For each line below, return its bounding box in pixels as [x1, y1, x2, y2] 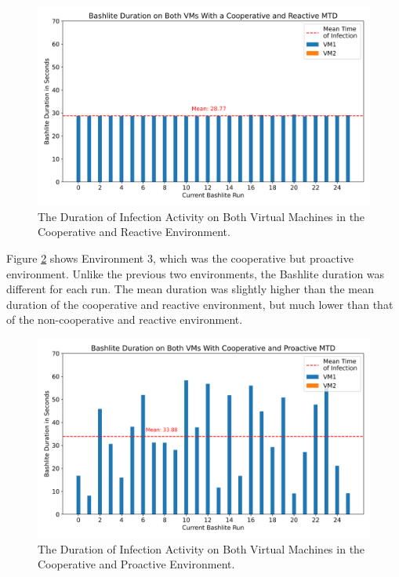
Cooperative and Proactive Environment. [38, 556, 235, 572]
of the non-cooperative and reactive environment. [6, 311, 243, 328]
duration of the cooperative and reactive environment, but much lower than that [6, 296, 394, 312]
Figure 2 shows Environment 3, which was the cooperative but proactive [6, 250, 354, 267]
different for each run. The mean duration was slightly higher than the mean [6, 281, 374, 297]
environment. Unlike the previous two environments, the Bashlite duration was [6, 265, 385, 281]
